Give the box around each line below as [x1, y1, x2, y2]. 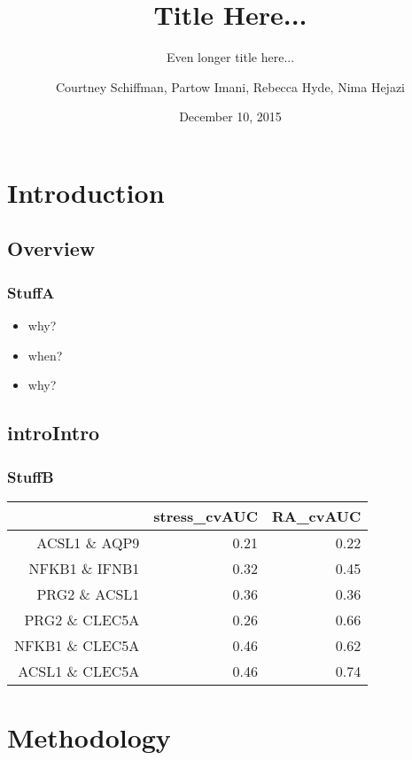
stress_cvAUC [153, 505, 258, 526]
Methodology [7, 719, 171, 756]
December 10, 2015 [179, 107, 282, 126]
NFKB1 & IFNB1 [28, 557, 140, 578]
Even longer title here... [166, 48, 295, 66]
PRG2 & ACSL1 [36, 583, 140, 604]
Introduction [7, 174, 165, 210]
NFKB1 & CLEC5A [14, 634, 140, 655]
